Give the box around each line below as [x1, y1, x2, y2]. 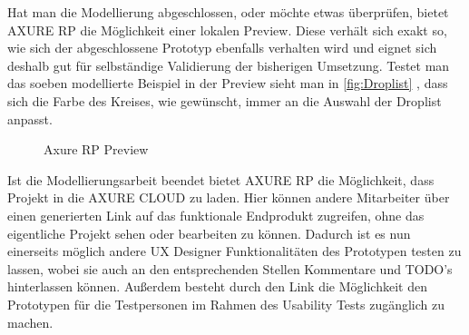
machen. [7, 312, 54, 331]
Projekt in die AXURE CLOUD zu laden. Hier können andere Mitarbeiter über [7, 188, 450, 207]
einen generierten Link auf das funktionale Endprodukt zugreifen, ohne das [7, 205, 425, 224]
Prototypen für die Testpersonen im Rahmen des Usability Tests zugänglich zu [7, 294, 445, 313]
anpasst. [7, 109, 53, 128]
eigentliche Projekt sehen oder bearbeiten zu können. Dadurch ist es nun [7, 223, 411, 242]
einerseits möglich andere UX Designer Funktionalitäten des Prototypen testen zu [7, 241, 462, 261]
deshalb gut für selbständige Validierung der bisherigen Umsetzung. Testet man [7, 55, 450, 74]
